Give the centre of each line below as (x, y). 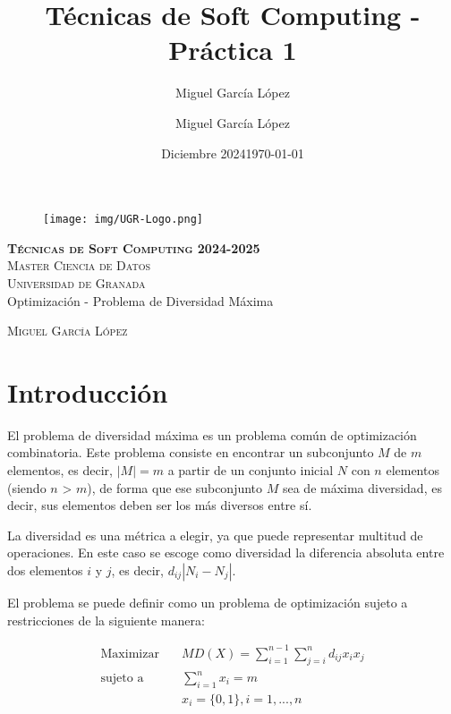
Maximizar (130, 654)
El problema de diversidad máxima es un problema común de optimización (212, 434)
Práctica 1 (233, 50)
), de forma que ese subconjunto (175, 487)
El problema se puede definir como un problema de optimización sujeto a (208, 602)
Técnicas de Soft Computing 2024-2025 (134, 247)
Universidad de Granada (77, 282)
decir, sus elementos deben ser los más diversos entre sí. (160, 505)
